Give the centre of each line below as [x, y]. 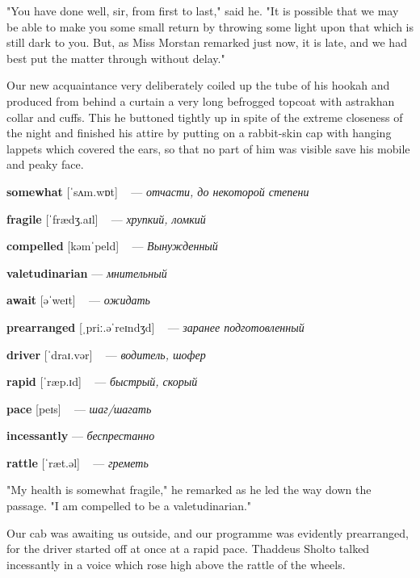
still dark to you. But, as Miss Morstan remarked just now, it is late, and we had [207, 42]
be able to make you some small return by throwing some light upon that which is [210, 26]
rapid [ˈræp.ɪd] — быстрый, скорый [102, 381]
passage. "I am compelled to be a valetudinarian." [129, 506]
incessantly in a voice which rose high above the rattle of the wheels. [176, 564]
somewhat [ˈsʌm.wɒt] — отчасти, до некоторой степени [158, 191]
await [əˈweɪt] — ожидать [78, 300]
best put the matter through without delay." [116, 58]
